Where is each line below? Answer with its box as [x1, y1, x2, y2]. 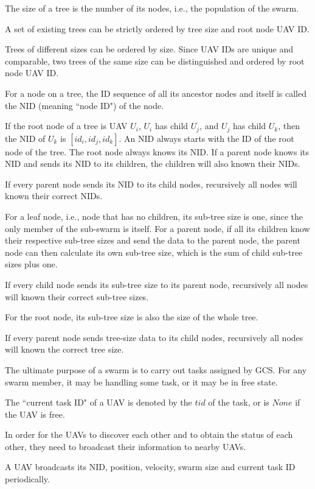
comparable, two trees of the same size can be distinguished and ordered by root [5, 54, 305, 67]
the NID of [5, 132, 46, 144]
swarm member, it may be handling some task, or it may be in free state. [5, 375, 278, 388]
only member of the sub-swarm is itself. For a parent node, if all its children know [5, 222, 310, 234]
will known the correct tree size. [5, 343, 124, 356]
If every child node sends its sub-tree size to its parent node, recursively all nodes [5, 278, 308, 290]
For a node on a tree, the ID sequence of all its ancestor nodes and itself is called [5, 86, 306, 99]
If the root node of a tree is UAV [5, 119, 128, 132]
